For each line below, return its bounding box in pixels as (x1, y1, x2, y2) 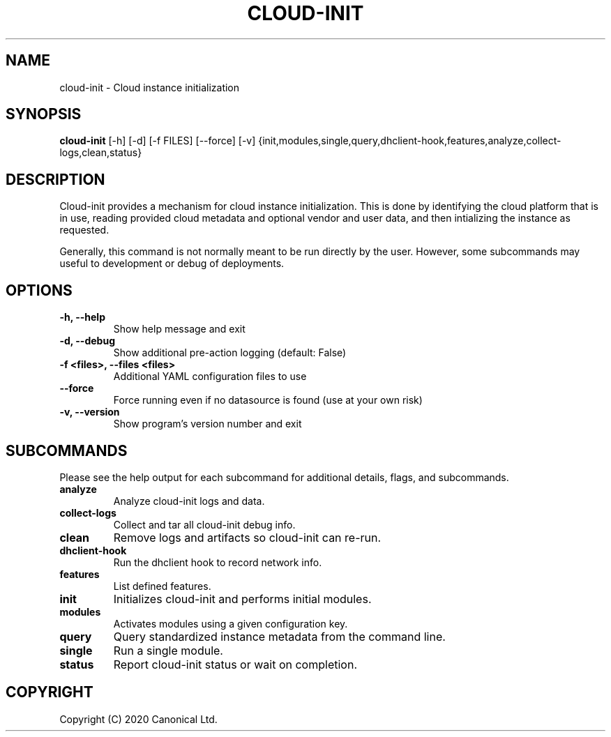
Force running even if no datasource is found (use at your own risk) (113, 394, 423, 407)
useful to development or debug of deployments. (59, 257, 285, 270)
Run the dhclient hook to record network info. (113, 556, 322, 568)
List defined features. (113, 579, 211, 592)
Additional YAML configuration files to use (113, 370, 307, 383)
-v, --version (59, 406, 120, 418)
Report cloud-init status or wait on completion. (113, 657, 357, 671)
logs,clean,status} (59, 146, 142, 159)
